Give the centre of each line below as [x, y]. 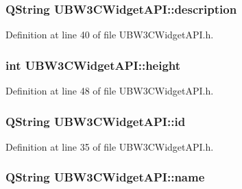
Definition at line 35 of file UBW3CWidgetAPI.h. [110, 146]
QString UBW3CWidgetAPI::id [96, 121]
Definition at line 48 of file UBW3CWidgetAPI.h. [110, 91]
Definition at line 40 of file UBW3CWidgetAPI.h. [110, 35]
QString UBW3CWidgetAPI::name [105, 177]
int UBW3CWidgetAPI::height [93, 65]
